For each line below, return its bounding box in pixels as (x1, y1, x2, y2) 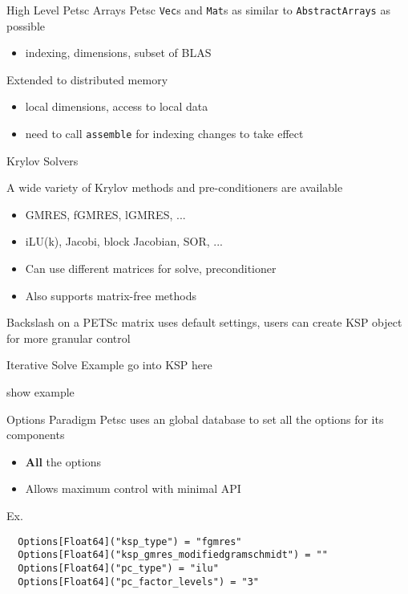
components (6, 426, 65, 443)
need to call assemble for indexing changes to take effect (25, 125, 304, 142)
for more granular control (6, 329, 131, 346)
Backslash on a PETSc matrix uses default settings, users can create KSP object (6, 314, 402, 331)
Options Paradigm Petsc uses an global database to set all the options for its (6, 410, 384, 427)
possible (6, 17, 45, 34)
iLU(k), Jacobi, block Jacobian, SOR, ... (25, 233, 223, 250)
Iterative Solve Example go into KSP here (6, 356, 212, 373)
